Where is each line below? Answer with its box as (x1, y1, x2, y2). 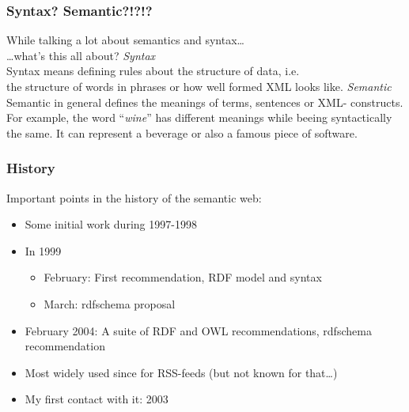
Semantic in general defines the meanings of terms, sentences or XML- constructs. (6, 93, 403, 110)
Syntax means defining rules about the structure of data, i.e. (6, 62, 300, 79)
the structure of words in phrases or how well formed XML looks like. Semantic (6, 78, 392, 94)
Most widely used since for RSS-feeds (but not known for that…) (25, 364, 338, 380)
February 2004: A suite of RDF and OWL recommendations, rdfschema (25, 322, 372, 338)
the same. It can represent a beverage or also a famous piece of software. (6, 124, 358, 141)
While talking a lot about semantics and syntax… (6, 32, 244, 48)
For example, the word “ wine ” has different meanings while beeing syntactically (6, 109, 392, 126)
